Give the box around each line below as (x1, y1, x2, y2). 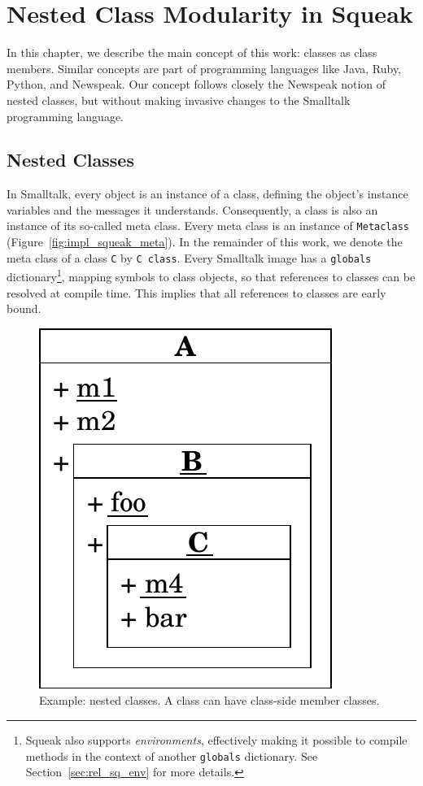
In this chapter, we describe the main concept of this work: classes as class (7, 44, 377, 61)
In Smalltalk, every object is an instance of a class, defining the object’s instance (7, 185, 408, 202)
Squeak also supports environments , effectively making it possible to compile (25, 732, 408, 749)
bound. (7, 300, 41, 317)
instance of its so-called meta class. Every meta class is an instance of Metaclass (7, 217, 409, 234)
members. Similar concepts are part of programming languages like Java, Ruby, (7, 59, 402, 76)
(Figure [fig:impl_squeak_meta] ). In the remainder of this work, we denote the (7, 233, 403, 250)
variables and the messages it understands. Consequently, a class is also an (7, 201, 378, 218)
